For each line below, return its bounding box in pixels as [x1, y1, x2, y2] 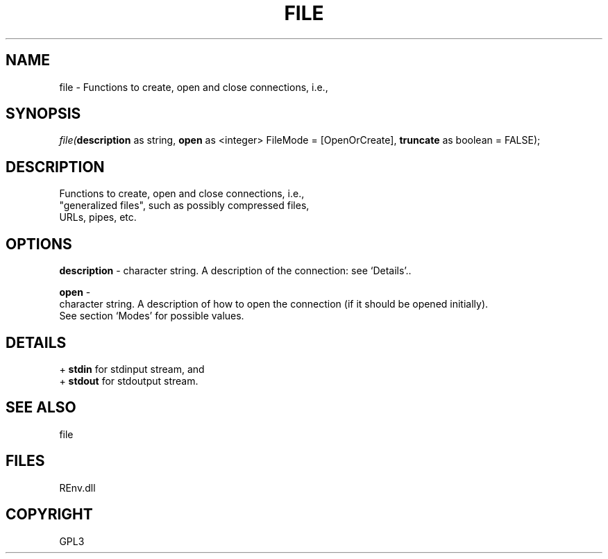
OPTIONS [6, 235, 72, 253]
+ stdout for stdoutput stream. [59, 374, 199, 387]
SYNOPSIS [6, 105, 81, 123]
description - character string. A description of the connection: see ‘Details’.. [59, 265, 412, 277]
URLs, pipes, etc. [59, 211, 137, 224]
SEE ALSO [6, 399, 76, 417]
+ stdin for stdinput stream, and [59, 362, 205, 375]
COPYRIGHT [6, 506, 93, 524]
